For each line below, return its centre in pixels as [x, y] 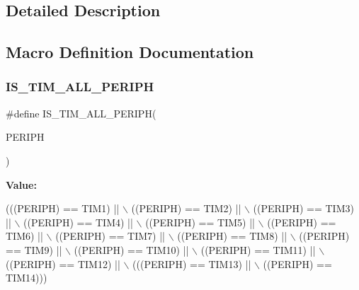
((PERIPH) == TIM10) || [131, 249]
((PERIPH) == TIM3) [303, 208]
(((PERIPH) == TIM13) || [192, 263]
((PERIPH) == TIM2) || [186, 208]
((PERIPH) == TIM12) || [63, 263]
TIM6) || [24, 236]
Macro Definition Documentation [130, 52]
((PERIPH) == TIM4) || [78, 222]
